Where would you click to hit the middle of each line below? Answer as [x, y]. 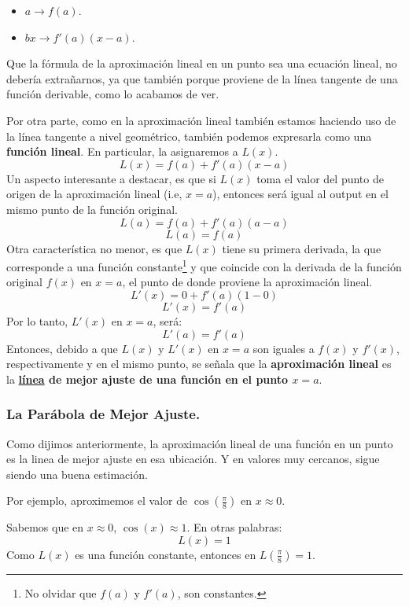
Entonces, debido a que [62, 348]
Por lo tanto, [37, 320]
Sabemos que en [45, 527]
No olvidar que [61, 592]
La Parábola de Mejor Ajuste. [103, 414]
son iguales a [284, 348]
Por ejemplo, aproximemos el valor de [97, 500]
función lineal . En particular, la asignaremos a [122, 151]
